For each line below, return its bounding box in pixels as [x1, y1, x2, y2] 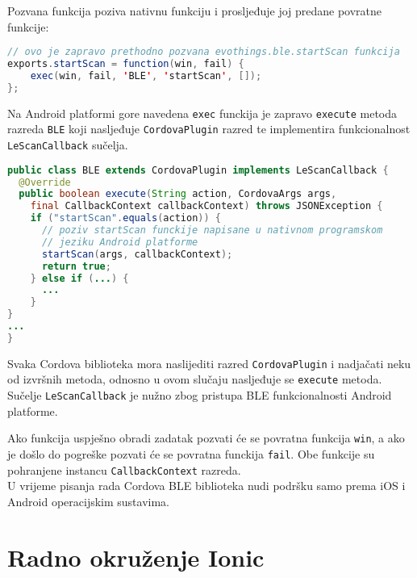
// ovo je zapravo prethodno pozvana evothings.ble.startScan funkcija [7, 46, 400, 58]
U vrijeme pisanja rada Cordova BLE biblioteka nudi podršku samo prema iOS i [7, 477, 406, 494]
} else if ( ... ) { [30, 272, 129, 284]
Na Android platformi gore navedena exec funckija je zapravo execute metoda [7, 104, 398, 121]
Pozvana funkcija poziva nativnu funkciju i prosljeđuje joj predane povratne [7, 2, 382, 19]
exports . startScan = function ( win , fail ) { [7, 58, 244, 70]
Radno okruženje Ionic [7, 540, 265, 573]
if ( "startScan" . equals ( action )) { [30, 212, 221, 224]
